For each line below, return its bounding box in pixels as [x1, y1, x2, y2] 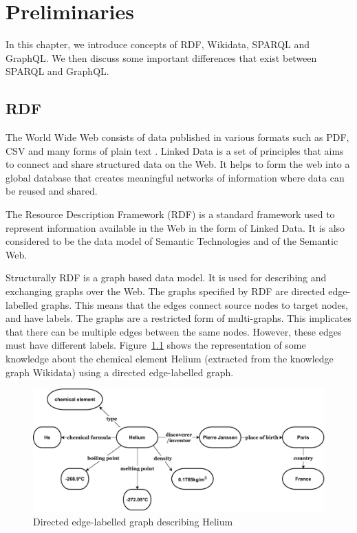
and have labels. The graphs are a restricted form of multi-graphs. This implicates [6, 311, 351, 325]
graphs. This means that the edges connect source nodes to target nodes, [41, 297, 349, 312]
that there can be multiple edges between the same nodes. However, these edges [6, 324, 342, 338]
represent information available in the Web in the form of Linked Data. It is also [6, 220, 345, 235]
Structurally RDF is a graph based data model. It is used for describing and [6, 270, 327, 285]
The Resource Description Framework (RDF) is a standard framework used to [6, 207, 335, 221]
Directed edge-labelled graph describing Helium [33, 514, 233, 528]
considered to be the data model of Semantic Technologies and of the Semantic [6, 234, 338, 248]
